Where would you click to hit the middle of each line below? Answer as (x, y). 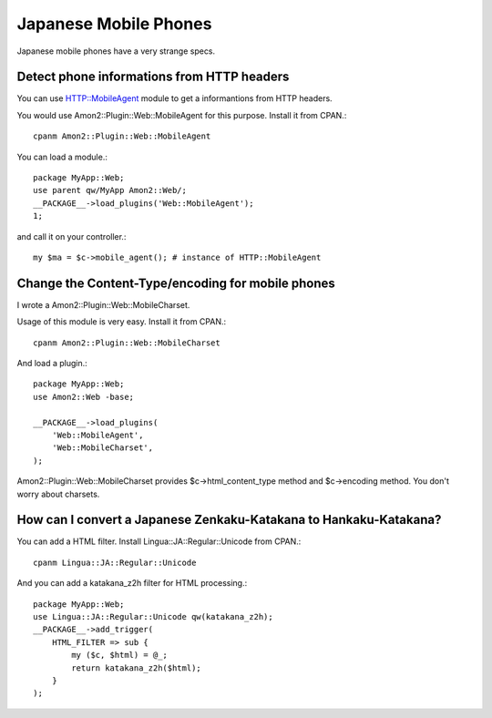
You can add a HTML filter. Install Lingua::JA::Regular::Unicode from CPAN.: (159, 541)
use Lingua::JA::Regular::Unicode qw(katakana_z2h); (153, 617)
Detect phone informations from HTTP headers (153, 77)
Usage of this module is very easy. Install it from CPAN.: (122, 322)
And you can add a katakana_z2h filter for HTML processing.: (132, 583)
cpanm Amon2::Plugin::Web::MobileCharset (127, 343)
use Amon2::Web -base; (84, 397)
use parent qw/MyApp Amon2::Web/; (110, 190)
